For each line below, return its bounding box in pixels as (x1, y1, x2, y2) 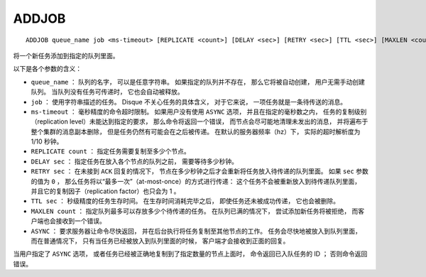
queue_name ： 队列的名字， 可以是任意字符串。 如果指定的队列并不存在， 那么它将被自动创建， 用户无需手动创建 (31, 77, 365, 86)
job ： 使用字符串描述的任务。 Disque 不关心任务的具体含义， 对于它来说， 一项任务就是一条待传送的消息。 (31, 97, 347, 106)
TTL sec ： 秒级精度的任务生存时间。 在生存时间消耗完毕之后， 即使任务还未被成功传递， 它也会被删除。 (31, 197, 340, 205)
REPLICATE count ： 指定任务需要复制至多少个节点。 (31, 147, 191, 156)
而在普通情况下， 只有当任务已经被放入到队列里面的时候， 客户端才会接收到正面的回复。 (31, 237, 290, 245)
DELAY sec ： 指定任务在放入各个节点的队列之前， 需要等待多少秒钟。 (31, 157, 238, 165)
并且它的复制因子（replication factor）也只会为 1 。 (31, 187, 180, 195)
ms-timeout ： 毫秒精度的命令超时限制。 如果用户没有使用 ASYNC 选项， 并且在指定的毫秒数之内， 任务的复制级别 (31, 107, 367, 116)
